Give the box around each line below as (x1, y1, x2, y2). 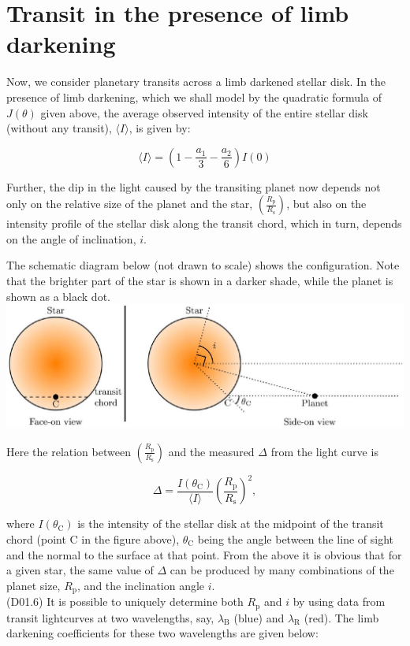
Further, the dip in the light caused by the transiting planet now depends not (6, 178, 381, 195)
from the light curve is (270, 443, 378, 459)
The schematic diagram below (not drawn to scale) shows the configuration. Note (6, 257, 400, 273)
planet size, (6, 577, 61, 593)
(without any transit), (6, 120, 112, 136)
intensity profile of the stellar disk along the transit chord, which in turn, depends (6, 215, 402, 232)
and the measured (168, 443, 255, 459)
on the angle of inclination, (6, 230, 136, 247)
